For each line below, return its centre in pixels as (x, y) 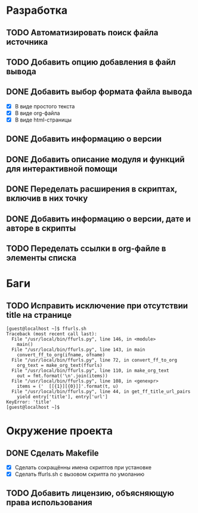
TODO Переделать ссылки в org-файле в (86, 248)
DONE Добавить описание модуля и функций (95, 159)
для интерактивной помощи (62, 169)
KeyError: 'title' (29, 402)
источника (27, 42)
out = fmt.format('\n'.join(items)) (63, 376)
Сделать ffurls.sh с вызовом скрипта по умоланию (80, 474)
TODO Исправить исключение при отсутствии (97, 306)
